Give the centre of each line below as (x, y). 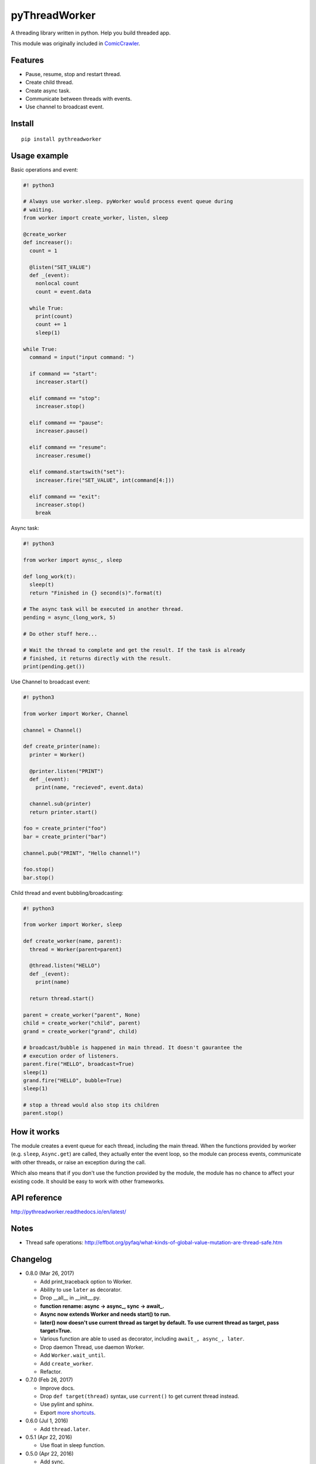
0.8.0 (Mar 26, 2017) (50, 1273)
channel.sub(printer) (61, 804)
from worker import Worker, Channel (76, 714)
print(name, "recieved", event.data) (90, 787)
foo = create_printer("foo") (65, 828)
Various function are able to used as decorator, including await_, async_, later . (142, 1339)
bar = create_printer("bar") (65, 837)
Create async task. (48, 90)
